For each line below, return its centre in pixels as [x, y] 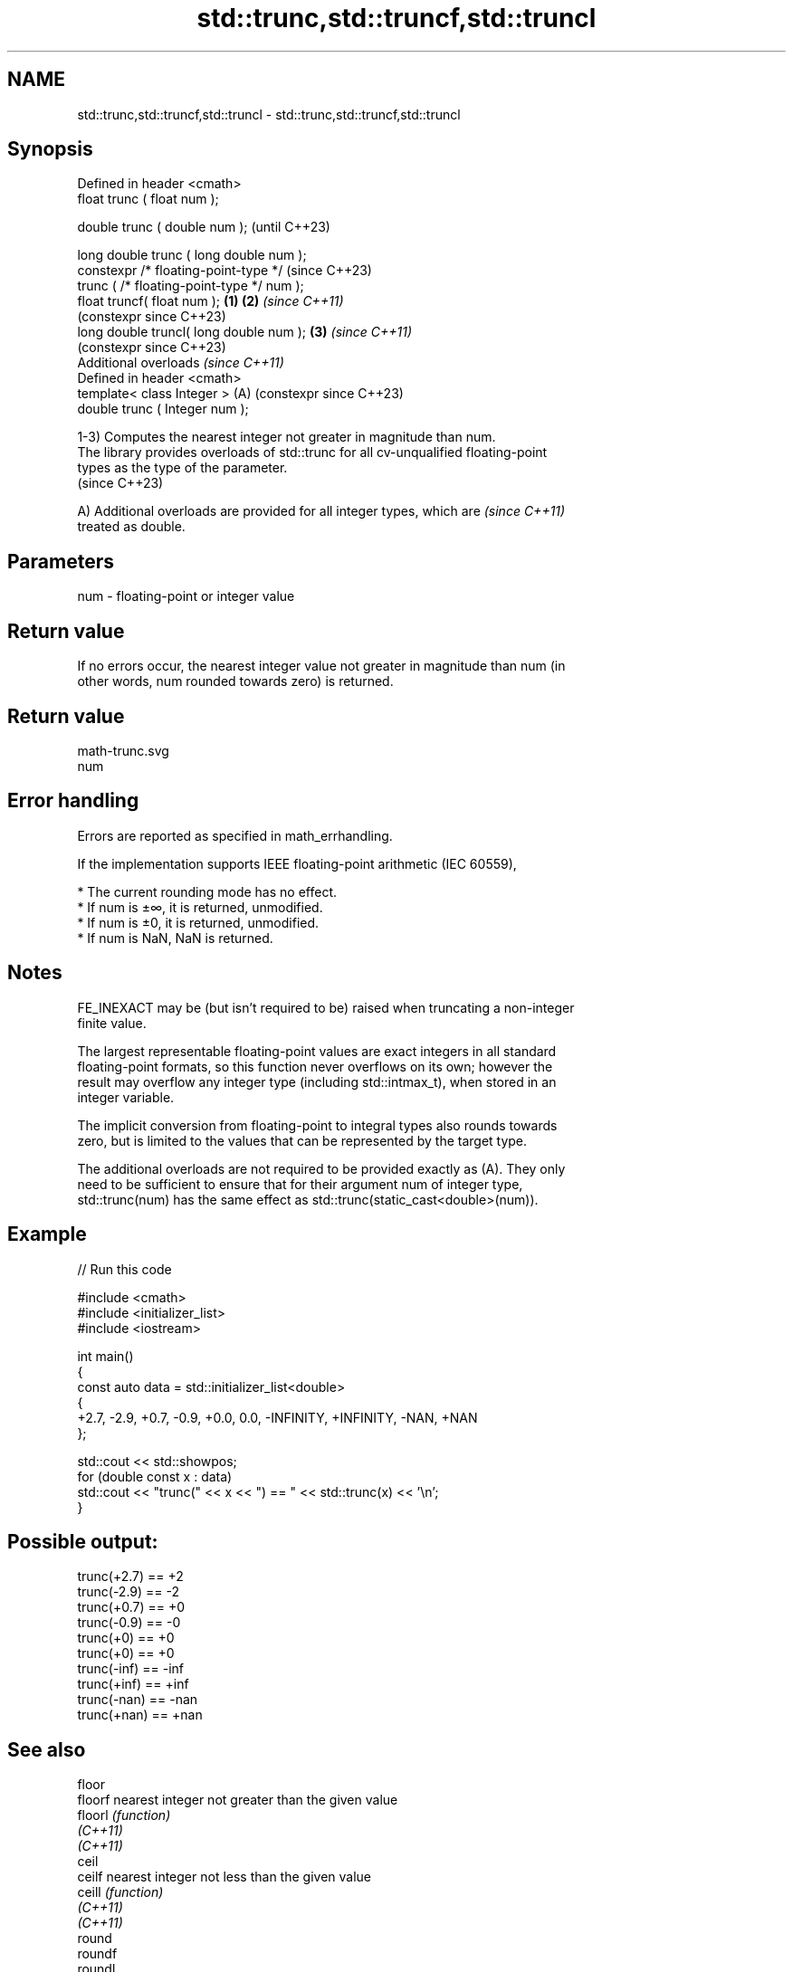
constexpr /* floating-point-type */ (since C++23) [225, 271]
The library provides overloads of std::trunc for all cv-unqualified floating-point [312, 453]
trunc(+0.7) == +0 [131, 1607]
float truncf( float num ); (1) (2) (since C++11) [210, 301]
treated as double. [131, 527]
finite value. [112, 1023]
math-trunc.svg [123, 750]
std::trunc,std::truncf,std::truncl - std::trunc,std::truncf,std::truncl [269, 114]
